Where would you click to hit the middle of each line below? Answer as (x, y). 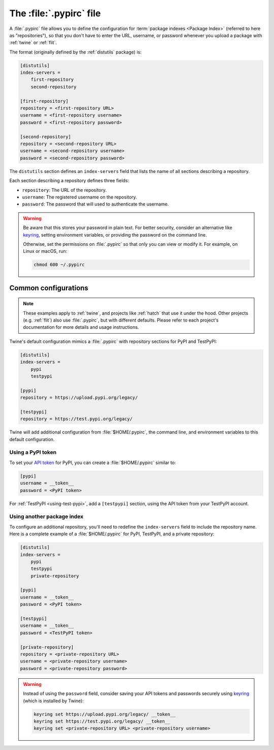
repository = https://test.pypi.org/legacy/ (76, 419)
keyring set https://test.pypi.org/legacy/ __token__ (102, 721)
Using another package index (46, 516)
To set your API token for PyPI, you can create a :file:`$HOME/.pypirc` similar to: (93, 463)
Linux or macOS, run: (45, 251)
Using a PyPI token (33, 452)
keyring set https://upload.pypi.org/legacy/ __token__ (105, 714)
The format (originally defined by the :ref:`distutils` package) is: (75, 52)
